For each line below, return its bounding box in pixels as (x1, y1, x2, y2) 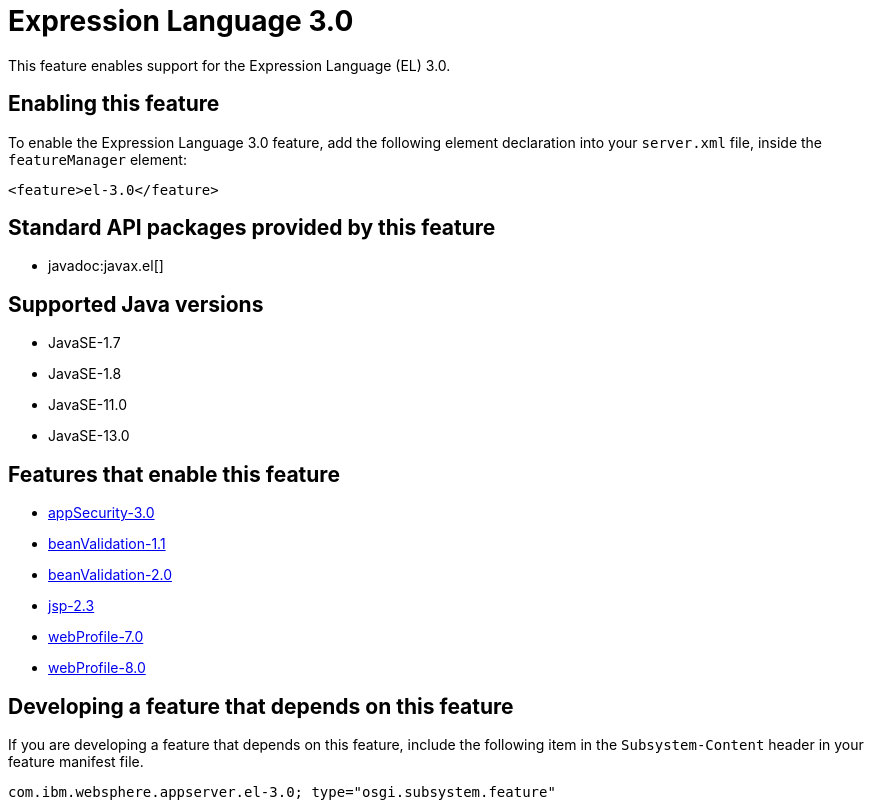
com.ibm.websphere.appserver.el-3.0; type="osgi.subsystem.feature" (8, 783, 556, 800)
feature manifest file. (8, 752, 144, 770)
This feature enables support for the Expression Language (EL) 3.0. (8, 56, 451, 74)
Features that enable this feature (8, 461, 340, 487)
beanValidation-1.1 (48, 535, 166, 553)
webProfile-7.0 (48, 628, 144, 646)
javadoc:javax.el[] (48, 257, 164, 275)
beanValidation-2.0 (48, 566, 172, 584)
